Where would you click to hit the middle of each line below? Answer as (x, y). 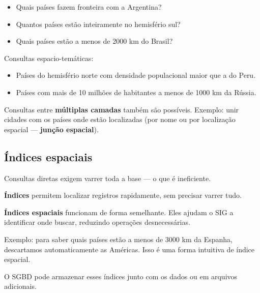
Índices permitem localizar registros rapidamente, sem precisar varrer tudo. (123, 195)
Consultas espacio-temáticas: (49, 58)
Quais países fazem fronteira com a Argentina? (89, 7)
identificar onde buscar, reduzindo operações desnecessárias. (97, 222)
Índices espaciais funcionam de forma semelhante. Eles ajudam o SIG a (119, 212)
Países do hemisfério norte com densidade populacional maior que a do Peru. (136, 75)
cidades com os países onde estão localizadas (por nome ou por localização (120, 119)
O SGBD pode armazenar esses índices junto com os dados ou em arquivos (121, 276)
